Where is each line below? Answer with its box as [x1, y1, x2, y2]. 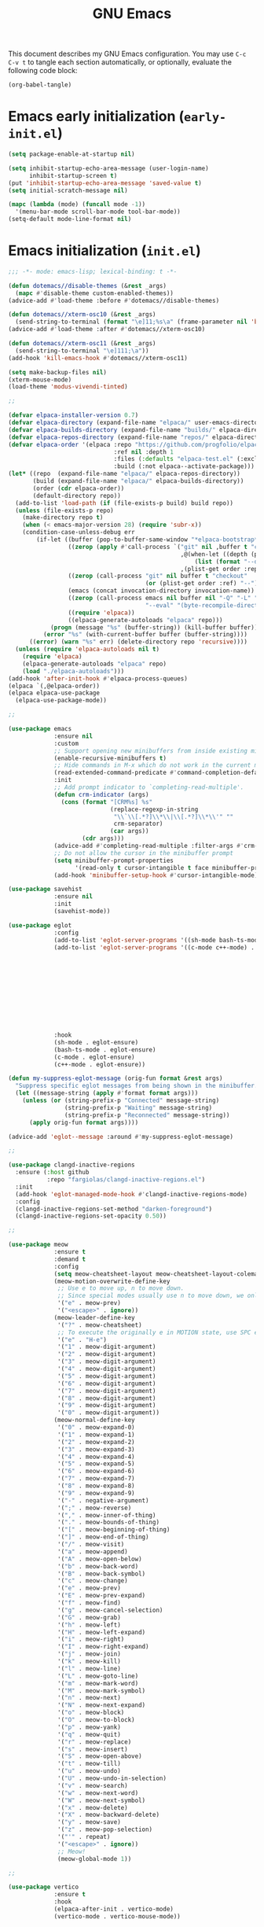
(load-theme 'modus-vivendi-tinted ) [8, 383, 128, 391]
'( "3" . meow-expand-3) [57, 1445, 135, 1454]
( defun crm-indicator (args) [53, 790, 149, 798]
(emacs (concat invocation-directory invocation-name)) [68, 587, 255, 595]
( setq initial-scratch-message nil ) [8, 186, 128, 194]
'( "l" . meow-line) [57, 1664, 122, 1672]
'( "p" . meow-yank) [57, 1723, 122, 1731]
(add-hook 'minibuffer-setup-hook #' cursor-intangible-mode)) [53, 871, 262, 879]
